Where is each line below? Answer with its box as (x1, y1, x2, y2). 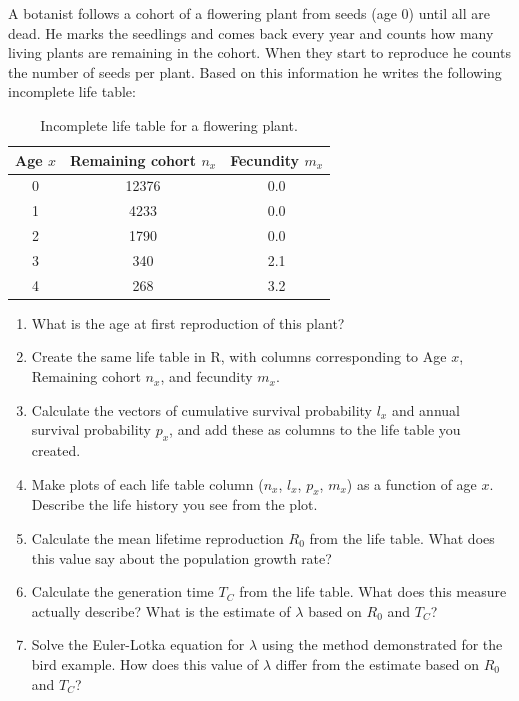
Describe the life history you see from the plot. (31, 494, 318, 515)
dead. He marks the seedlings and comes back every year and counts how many (8, 22, 494, 43)
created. (31, 440, 81, 461)
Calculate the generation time (31, 581, 214, 602)
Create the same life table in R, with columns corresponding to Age (31, 346, 447, 367)
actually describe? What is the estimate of (31, 600, 291, 621)
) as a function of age (346, 473, 477, 494)
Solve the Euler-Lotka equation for (31, 634, 245, 655)
